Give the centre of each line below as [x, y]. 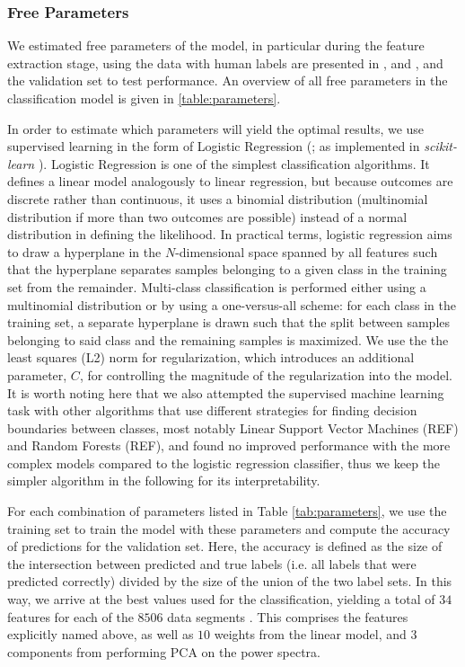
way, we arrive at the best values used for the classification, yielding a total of [221, 599]
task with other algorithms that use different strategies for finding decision [212, 410]
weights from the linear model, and [310, 634]
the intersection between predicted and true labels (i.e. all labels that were [212, 563]
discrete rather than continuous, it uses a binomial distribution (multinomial [218, 198]
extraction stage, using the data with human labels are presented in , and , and [225, 62]
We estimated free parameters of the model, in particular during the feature [216, 45]
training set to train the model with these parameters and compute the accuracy [229, 528]
